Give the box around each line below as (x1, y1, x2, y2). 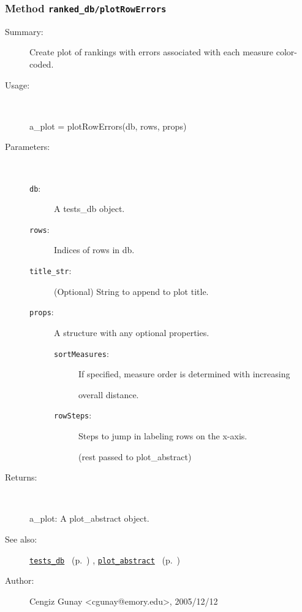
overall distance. (78, 388, 139, 401)
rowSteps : (54, 409, 92, 422)
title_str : (29, 264, 72, 277)
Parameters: (5, 140, 50, 153)
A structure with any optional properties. (54, 326, 210, 339)
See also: (5, 533, 37, 545)
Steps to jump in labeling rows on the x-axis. (78, 430, 247, 442)
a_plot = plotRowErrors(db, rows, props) (29, 119, 187, 132)
